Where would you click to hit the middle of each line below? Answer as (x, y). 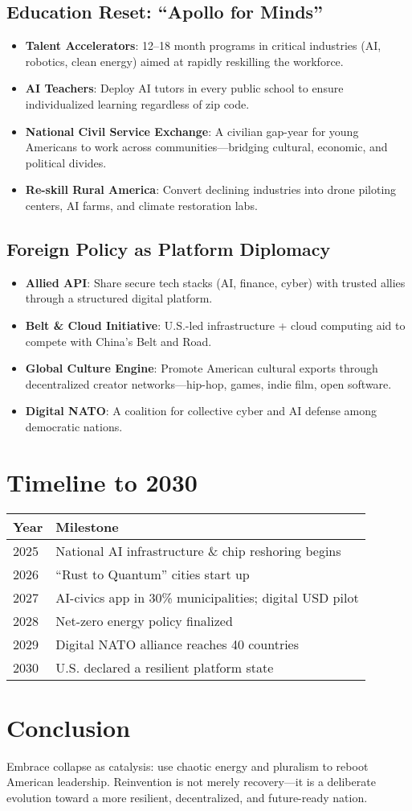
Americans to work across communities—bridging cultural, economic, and (206, 147)
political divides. (66, 162)
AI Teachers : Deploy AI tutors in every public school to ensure (184, 88)
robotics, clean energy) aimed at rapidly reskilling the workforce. (184, 61)
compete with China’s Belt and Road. (118, 341)
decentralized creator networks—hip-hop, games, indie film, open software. (208, 383)
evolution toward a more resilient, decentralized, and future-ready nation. (187, 797)
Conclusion (69, 727)
